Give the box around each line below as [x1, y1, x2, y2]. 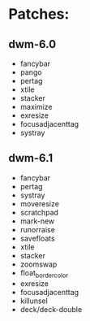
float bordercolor [19, 267, 69, 280]
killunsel [19, 296, 49, 306]
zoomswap [19, 259, 58, 269]
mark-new [19, 216, 55, 226]
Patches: [8, 5, 70, 24]
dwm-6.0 [8, 37, 57, 51]
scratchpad [19, 207, 59, 217]
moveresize [19, 198, 59, 208]
